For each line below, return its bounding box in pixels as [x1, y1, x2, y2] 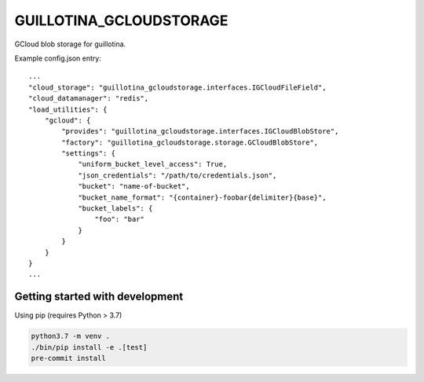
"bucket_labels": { [78, 204, 153, 213]
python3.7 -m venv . [31, 332, 110, 341]
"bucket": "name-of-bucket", [78, 182, 190, 191]
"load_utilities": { [28, 105, 108, 114]
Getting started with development [14, 290, 184, 303]
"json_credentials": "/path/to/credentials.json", [78, 171, 277, 180]
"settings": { [61, 149, 116, 158]
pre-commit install [31, 354, 106, 363]
